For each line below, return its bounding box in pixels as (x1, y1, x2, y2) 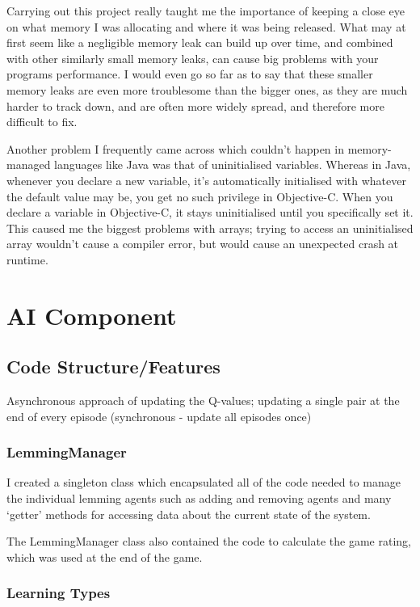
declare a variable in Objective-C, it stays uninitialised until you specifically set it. (6, 204, 414, 221)
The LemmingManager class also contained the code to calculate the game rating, (6, 533, 411, 550)
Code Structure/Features (6, 354, 220, 379)
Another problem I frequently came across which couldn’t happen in (6, 140, 344, 157)
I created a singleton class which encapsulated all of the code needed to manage (6, 474, 401, 491)
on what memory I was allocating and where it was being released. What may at (6, 18, 406, 35)
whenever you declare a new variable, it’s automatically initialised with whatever (6, 171, 406, 188)
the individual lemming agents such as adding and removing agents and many (6, 490, 392, 507)
